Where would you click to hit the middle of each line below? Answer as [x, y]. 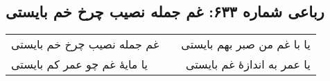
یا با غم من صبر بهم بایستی [246, 44]
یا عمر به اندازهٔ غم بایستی [248, 64]
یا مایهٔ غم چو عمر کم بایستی [80, 64]
